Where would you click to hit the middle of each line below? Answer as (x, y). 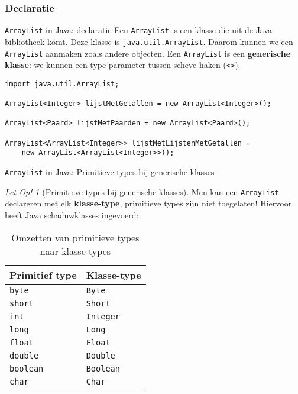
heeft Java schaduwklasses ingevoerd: (72, 215)
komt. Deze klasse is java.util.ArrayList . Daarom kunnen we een (170, 41)
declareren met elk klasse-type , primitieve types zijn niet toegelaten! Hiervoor (148, 203)
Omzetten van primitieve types (75, 237)
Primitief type (43, 274)
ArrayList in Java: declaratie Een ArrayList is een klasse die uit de (129, 30)
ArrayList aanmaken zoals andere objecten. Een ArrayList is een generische (148, 53)
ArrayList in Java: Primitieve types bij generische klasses (110, 172)
